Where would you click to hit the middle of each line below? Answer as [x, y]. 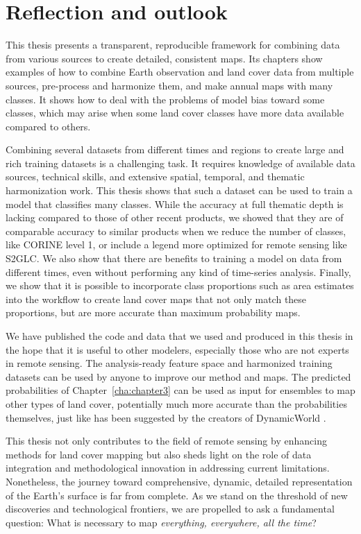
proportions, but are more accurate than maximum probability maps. [153, 312]
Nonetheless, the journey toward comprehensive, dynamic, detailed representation [179, 481]
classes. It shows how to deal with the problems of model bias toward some [165, 99]
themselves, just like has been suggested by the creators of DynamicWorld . [166, 417]
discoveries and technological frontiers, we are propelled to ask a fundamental [170, 509]
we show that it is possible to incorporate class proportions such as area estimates [180, 285]
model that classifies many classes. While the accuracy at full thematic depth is [175, 204]
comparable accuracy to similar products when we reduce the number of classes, [176, 231]
